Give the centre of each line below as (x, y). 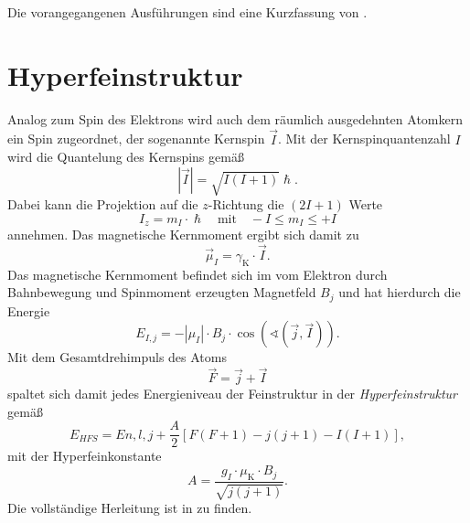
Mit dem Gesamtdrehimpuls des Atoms (117, 357)
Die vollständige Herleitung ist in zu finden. (130, 508)
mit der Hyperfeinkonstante (85, 456)
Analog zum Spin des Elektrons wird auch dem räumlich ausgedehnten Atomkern (235, 118)
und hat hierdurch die (400, 292)
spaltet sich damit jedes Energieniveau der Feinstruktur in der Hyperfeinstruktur (232, 394)
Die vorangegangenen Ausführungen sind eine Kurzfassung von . (187, 12)
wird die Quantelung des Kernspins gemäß (126, 157)
